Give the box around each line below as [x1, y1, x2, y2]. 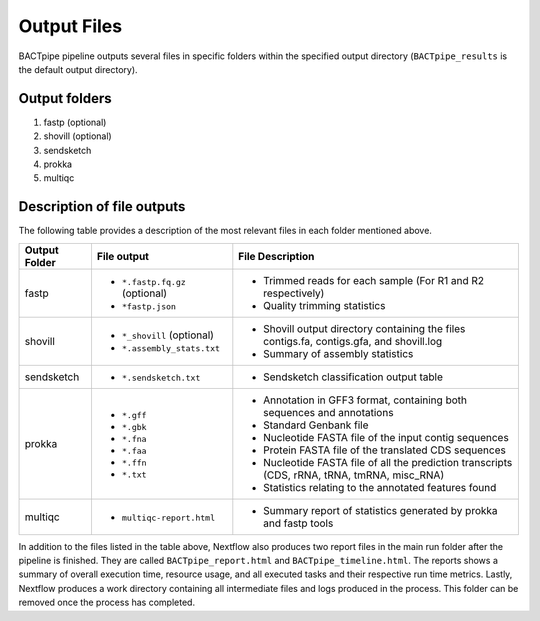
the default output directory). [18, 63, 139, 75]
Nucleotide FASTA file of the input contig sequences [263, 430, 509, 444]
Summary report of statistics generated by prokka [263, 503, 499, 517]
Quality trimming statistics [263, 298, 386, 312]
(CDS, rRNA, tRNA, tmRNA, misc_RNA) [263, 468, 445, 482]
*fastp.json [121, 301, 177, 312]
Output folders [18, 90, 112, 107]
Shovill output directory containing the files [263, 321, 466, 335]
